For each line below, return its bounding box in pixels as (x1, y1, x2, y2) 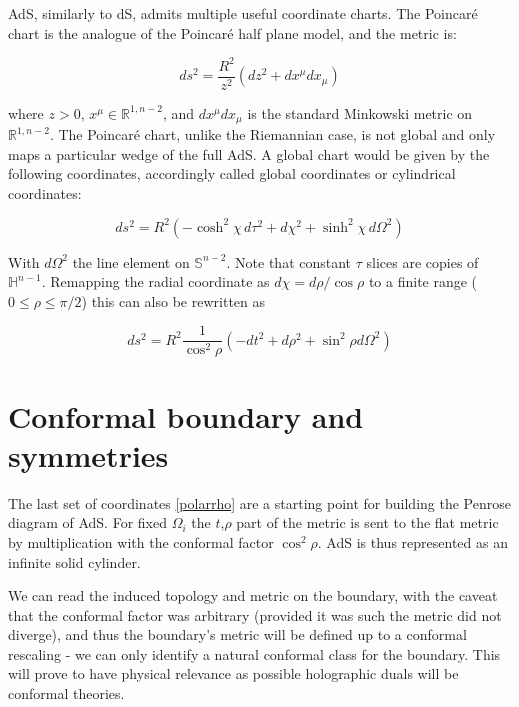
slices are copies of (366, 251, 479, 272)
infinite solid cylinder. (8, 551, 141, 572)
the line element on (72, 251, 190, 272)
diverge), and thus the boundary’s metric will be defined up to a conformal (8, 624, 467, 645)
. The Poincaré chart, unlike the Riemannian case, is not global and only (49, 124, 496, 145)
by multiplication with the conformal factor (8, 531, 274, 552)
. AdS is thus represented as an (317, 531, 508, 552)
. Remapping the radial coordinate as (41, 271, 270, 292)
